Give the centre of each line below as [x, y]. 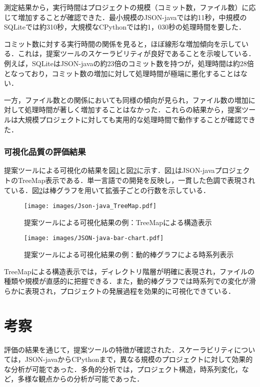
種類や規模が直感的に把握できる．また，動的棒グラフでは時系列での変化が [126, 281]
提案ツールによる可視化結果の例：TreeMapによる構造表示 [118, 222]
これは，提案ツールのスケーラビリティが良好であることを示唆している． [136, 53]
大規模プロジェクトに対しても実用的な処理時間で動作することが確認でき [136, 119]
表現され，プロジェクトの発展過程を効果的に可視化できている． [130, 291]
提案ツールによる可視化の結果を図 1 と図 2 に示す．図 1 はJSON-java [109, 170]
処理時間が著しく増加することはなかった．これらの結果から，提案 [133, 110]
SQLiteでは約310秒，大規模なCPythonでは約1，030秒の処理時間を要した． [125, 27]
